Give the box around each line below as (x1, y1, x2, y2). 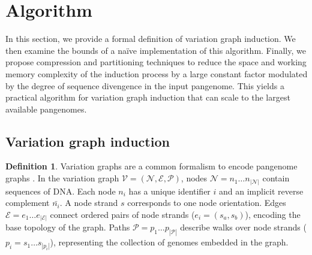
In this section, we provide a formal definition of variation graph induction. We (5, 32, 296, 45)
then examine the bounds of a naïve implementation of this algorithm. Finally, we (5, 44, 306, 56)
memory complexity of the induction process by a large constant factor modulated (5, 67, 308, 80)
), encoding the (245, 208, 301, 220)
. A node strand (59, 196, 118, 209)
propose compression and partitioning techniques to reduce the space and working (5, 56, 307, 68)
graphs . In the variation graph (5, 172, 119, 184)
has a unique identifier (128, 184, 211, 197)
